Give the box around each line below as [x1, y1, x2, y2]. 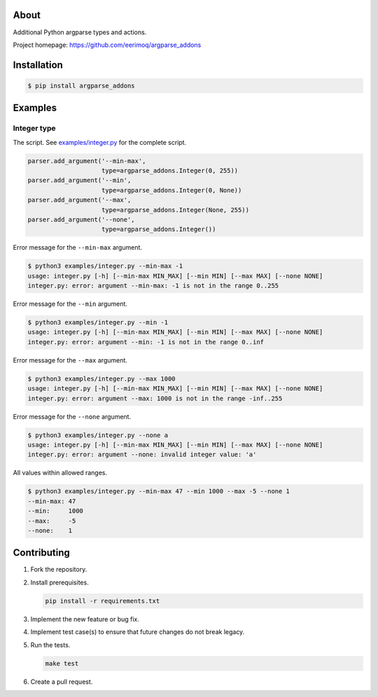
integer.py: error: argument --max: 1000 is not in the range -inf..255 [27, 394, 283, 402]
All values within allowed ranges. [13, 469, 108, 477]
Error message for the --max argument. [13, 355, 127, 364]
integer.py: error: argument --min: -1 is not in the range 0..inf [27, 338, 265, 346]
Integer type [13, 123, 56, 133]
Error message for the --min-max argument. [13, 244, 143, 252]
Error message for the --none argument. [13, 412, 132, 421]
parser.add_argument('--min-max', [27, 157, 146, 164]
